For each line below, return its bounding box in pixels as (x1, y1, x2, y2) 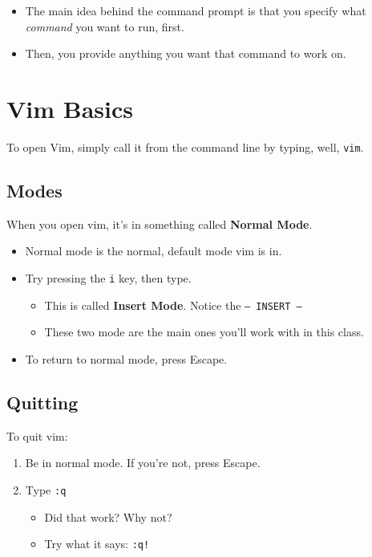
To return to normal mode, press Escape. (25, 350, 228, 367)
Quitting (6, 389, 79, 414)
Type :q (25, 481, 67, 498)
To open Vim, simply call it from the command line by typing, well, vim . (6, 138, 364, 155)
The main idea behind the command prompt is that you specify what (25, 2, 366, 18)
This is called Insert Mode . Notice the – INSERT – (44, 296, 302, 313)
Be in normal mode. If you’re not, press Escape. (25, 454, 261, 471)
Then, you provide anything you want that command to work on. (25, 45, 346, 62)
